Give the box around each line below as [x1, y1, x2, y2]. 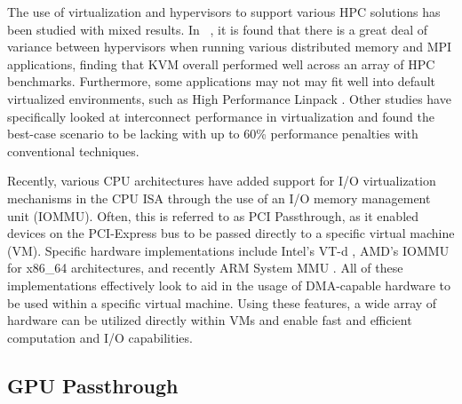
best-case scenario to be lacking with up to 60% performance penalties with [7, 124, 418, 143]
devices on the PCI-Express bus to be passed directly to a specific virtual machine [7, 224, 455, 242]
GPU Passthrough [7, 371, 179, 399]
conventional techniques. [7, 141, 139, 160]
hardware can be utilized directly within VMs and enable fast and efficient [7, 311, 412, 329]
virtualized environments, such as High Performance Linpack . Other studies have [7, 89, 451, 107]
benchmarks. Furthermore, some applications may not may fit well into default [7, 72, 436, 91]
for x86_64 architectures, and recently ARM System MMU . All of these [7, 258, 403, 277]
